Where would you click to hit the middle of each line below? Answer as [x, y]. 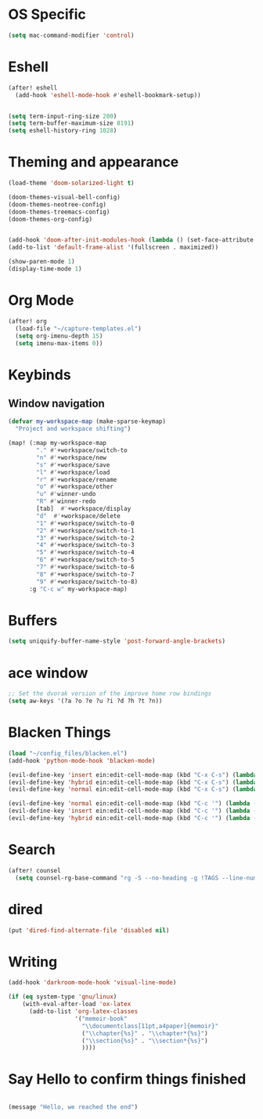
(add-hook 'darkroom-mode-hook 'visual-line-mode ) [92, 982]
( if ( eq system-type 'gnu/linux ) [63, 997]
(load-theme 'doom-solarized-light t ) [71, 183]
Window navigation [57, 403]
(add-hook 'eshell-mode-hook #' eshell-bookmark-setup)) [108, 95]
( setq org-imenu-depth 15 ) [59, 336]
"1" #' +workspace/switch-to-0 [85, 523]
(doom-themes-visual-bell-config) [65, 197]
